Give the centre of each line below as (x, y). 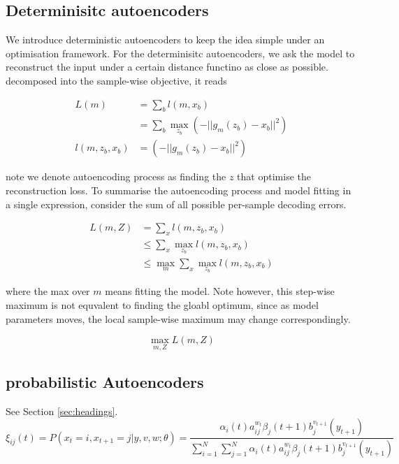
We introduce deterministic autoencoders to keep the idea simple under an (165, 39)
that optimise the (274, 176)
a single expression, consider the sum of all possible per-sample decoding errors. (176, 204)
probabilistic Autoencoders (105, 381)
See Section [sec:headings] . (62, 411)
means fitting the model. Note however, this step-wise (220, 291)
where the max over (48, 291)
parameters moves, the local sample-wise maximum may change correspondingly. (178, 318)
